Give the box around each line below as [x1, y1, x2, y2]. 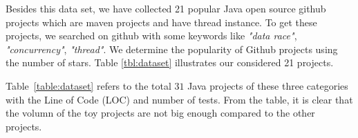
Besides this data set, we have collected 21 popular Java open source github [6, 1, 326, 15]
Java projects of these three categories [187, 78, 348, 92]
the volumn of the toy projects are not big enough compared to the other [6, 106, 315, 120]
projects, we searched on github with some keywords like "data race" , [6, 28, 297, 43]
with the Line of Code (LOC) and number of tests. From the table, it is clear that [6, 92, 353, 106]
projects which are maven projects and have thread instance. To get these [6, 14, 317, 29]
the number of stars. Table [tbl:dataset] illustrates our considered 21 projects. [6, 55, 334, 70]
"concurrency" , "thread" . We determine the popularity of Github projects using [6, 41, 338, 56]
